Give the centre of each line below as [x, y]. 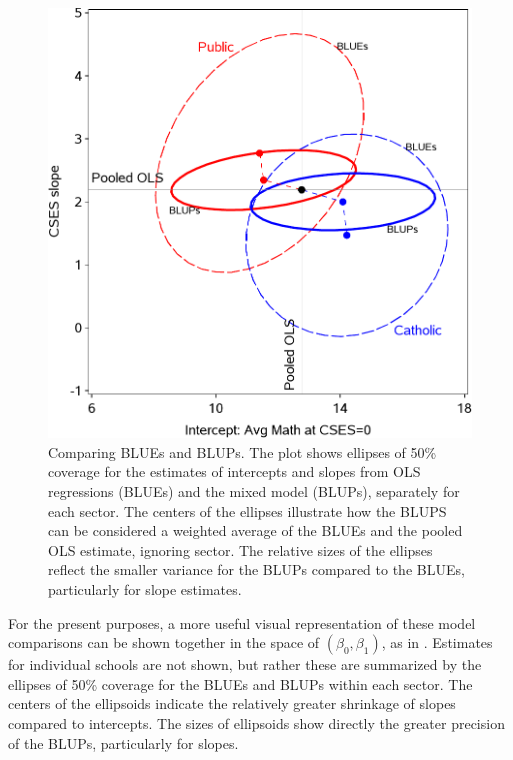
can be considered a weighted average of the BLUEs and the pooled [255, 530]
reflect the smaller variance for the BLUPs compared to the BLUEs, [256, 569]
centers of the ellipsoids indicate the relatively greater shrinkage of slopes [232, 703]
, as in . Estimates [437, 642]
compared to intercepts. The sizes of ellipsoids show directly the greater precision [256, 723]
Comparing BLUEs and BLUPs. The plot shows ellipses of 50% [242, 451]
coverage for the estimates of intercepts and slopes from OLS [234, 471]
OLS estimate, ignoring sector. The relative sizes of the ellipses [240, 549]
